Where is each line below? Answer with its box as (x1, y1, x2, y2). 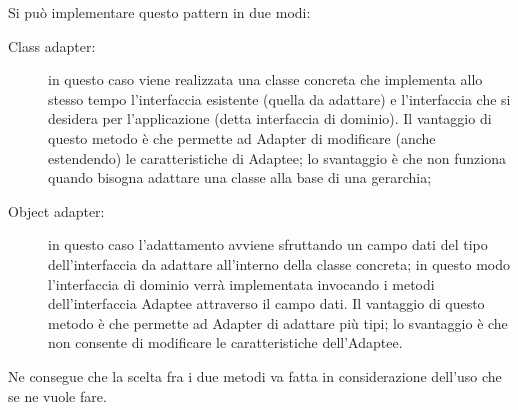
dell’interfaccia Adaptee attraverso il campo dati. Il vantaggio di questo (48, 293, 485, 314)
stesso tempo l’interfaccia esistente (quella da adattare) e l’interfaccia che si (48, 88, 511, 109)
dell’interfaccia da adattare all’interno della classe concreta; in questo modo (48, 253, 510, 274)
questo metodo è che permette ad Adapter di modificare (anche (48, 127, 436, 148)
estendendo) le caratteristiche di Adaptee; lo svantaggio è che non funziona (48, 147, 507, 168)
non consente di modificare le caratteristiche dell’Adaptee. (48, 332, 403, 353)
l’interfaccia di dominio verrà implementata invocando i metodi (48, 273, 435, 294)
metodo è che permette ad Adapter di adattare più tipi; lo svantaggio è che (48, 312, 508, 333)
